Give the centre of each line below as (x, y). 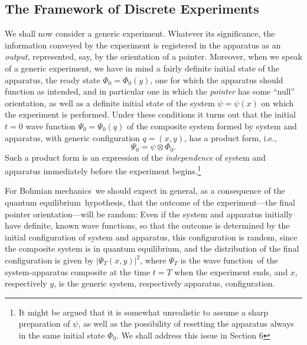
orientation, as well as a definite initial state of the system (110, 102)
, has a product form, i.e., (231, 137)
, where (153, 260)
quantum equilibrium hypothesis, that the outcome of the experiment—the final (150, 202)
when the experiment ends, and (231, 271)
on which (277, 102)
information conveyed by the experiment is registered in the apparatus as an (143, 45)
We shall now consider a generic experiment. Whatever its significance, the (140, 33)
